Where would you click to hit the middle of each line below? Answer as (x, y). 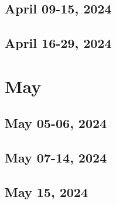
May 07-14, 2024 (56, 158)
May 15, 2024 (46, 191)
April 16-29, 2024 (58, 43)
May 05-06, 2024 (56, 123)
